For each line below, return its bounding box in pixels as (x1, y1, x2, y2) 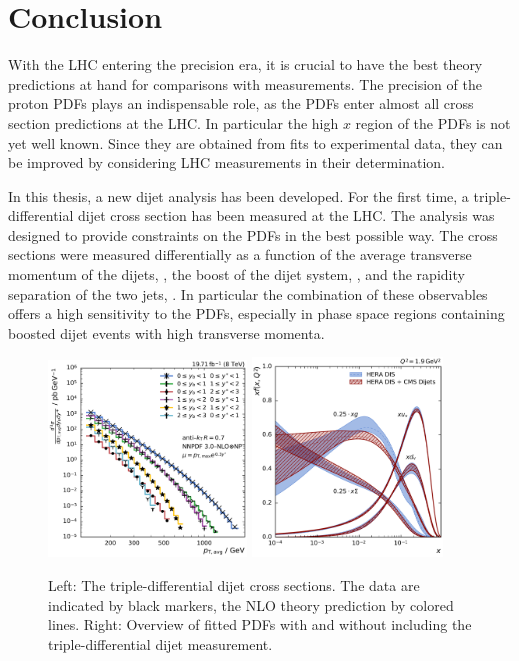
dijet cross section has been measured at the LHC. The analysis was (78, 205, 495, 226)
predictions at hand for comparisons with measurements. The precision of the (8, 73, 482, 94)
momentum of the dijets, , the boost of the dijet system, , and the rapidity (8, 264, 465, 285)
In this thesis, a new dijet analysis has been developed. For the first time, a (8, 185, 469, 206)
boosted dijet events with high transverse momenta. (8, 322, 325, 343)
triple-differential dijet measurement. (48, 633, 273, 654)
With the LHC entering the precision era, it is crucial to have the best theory (8, 54, 483, 75)
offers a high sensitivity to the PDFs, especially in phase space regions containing (8, 303, 505, 324)
